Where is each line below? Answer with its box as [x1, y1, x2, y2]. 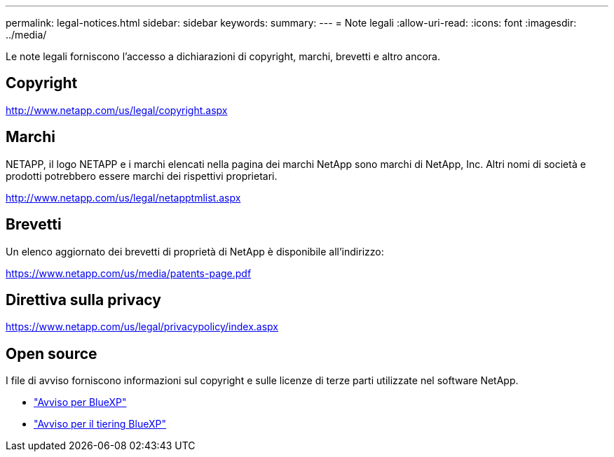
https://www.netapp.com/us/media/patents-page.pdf [6, 267, 252, 279]
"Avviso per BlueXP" [34, 396, 127, 409]
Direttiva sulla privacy [6, 290, 161, 309]
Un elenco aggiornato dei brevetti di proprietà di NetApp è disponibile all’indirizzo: [6, 245, 384, 258]
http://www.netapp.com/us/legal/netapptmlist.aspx [6, 191, 241, 204]
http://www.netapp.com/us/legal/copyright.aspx [6, 104, 228, 116]
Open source [6, 344, 97, 363]
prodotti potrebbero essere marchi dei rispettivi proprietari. [6, 169, 278, 182]
